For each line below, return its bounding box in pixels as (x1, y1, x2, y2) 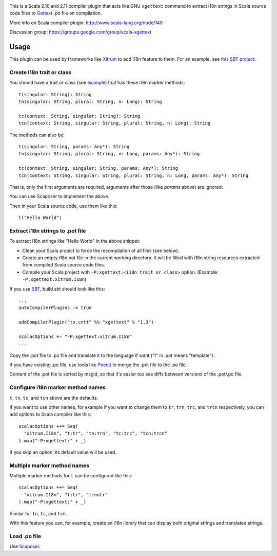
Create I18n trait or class (9, 68, 72, 76)
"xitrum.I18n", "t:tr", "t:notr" (24, 492, 108, 497)
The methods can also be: (9, 132, 65, 138)
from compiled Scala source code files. (22, 262, 105, 268)
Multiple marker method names (9, 462, 90, 469)
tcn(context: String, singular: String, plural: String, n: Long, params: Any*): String (18, 172, 249, 178)
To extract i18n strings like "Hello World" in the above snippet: (9, 238, 141, 244)
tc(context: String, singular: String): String (18, 113, 141, 119)
